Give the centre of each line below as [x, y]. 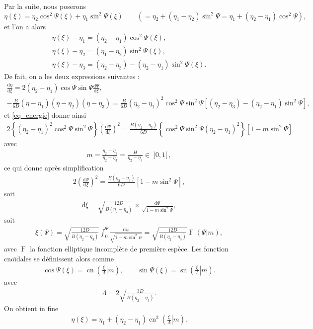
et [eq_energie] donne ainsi [45, 115]
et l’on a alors [25, 26]
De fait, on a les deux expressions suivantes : [72, 76]
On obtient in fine [31, 308]
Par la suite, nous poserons [45, 6]
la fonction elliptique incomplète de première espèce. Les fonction [129, 249]
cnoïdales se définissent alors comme [59, 258]
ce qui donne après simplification [54, 168]
